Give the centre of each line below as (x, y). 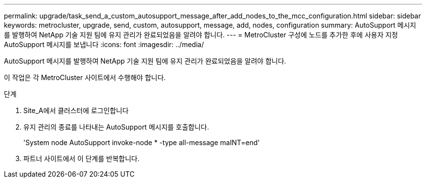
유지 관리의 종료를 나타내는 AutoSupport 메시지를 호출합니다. (116, 127)
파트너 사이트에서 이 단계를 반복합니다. (81, 158)
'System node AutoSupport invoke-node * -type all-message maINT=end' (142, 142)
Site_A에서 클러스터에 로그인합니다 (76, 110)
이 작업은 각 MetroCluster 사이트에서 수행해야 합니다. (85, 77)
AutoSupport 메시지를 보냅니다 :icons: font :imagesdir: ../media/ (104, 44)
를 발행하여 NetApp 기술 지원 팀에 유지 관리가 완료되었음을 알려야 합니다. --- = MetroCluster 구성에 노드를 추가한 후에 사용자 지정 (201, 35)
